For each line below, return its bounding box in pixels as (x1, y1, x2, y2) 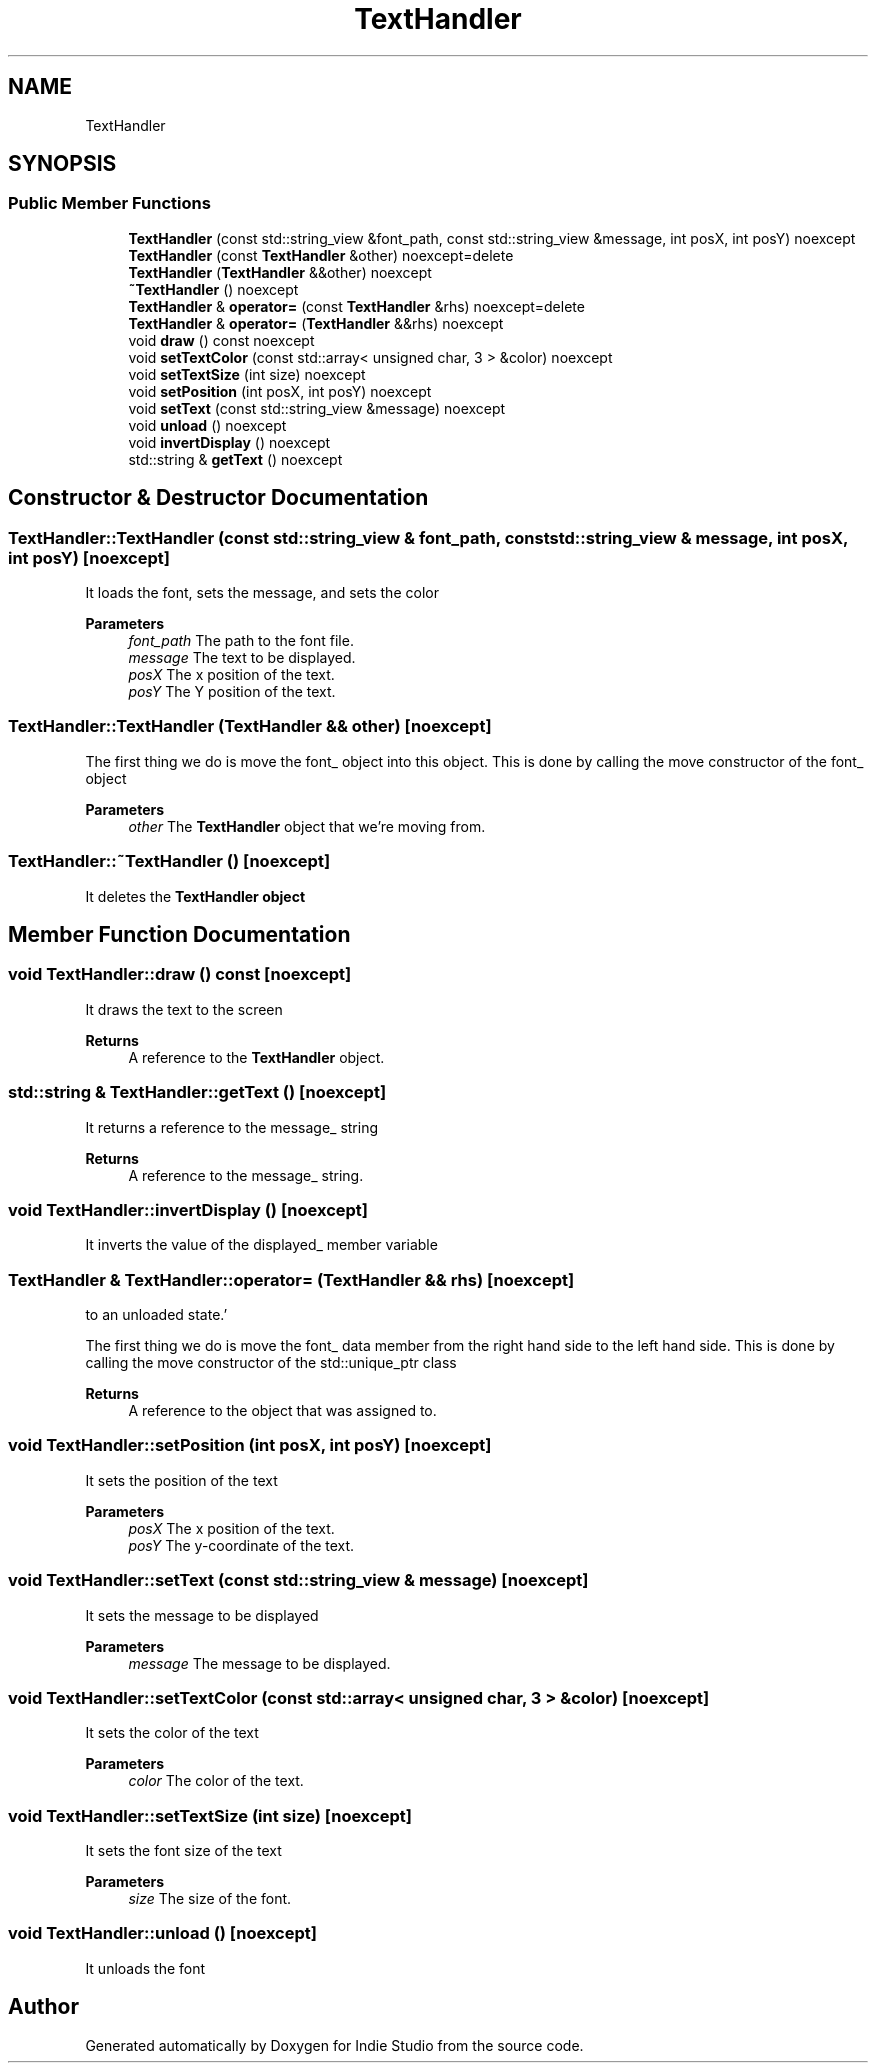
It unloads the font (85, 1959, 206, 1977)
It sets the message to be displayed (85, 1606, 319, 1624)
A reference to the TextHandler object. (128, 1048, 385, 1066)
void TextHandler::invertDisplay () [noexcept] (8, 1199, 368, 1220)
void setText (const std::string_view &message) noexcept (128, 399, 506, 417)
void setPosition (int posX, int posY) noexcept (128, 382, 432, 400)
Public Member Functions (8, 193, 211, 214)
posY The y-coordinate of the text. (128, 1536, 355, 1554)
